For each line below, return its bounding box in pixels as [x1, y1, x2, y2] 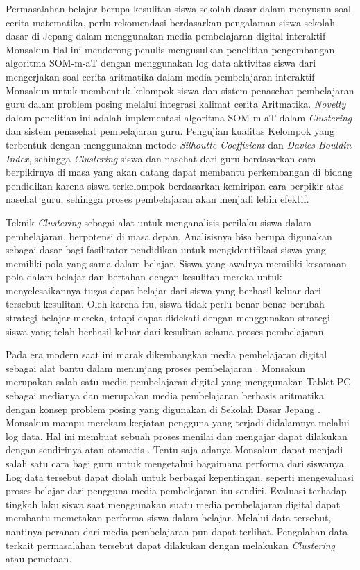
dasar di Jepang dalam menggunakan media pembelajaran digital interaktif [6, 28, 326, 43]
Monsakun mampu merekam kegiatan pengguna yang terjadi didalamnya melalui [6, 415, 350, 430]
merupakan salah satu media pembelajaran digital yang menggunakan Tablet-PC [6, 374, 351, 389]
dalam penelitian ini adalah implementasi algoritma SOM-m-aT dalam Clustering [6, 110, 352, 124]
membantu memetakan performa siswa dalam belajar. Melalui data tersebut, [6, 510, 332, 525]
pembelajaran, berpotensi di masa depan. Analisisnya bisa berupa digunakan [6, 228, 332, 243]
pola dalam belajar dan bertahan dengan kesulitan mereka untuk [6, 269, 282, 284]
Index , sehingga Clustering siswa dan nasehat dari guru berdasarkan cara [6, 151, 316, 165]
